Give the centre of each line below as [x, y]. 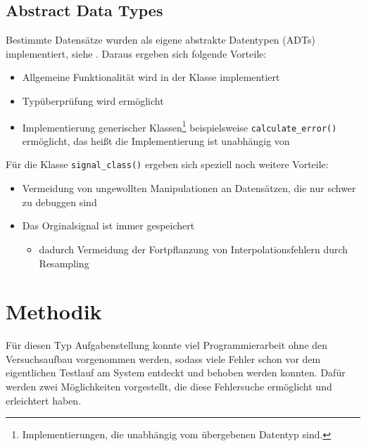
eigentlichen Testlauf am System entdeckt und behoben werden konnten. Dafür [176, 372]
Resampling [64, 263]
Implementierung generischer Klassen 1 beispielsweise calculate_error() [179, 126]
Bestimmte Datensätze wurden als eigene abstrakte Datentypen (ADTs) [160, 40]
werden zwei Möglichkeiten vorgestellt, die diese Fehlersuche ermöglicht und [169, 387]
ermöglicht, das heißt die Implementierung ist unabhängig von [156, 140]
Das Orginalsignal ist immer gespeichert [108, 225]
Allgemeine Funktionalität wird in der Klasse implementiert [151, 77]
